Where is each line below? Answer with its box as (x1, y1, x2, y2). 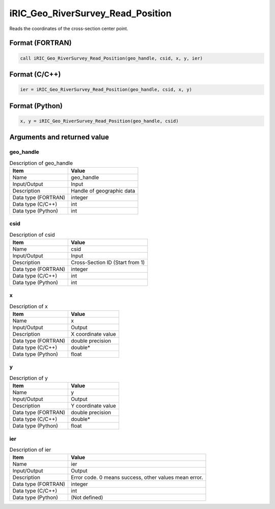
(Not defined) (71, 494, 103, 501)
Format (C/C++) (9, 70, 61, 78)
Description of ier (9, 446, 51, 453)
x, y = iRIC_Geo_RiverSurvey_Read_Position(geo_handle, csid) (20, 118, 179, 124)
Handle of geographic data (71, 187, 135, 194)
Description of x (9, 303, 48, 310)
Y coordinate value (71, 403, 117, 410)
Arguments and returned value (9, 133, 109, 142)
